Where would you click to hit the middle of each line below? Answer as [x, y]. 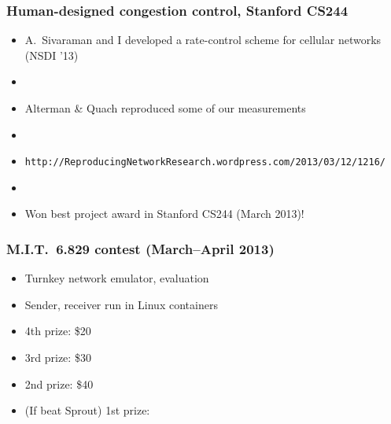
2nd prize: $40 [59, 383]
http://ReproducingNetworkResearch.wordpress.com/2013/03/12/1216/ [205, 162]
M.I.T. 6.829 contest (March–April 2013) [140, 248]
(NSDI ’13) [52, 55]
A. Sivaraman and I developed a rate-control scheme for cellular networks [203, 40]
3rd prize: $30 [58, 358]
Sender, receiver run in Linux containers [121, 304]
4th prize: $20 [58, 331]
